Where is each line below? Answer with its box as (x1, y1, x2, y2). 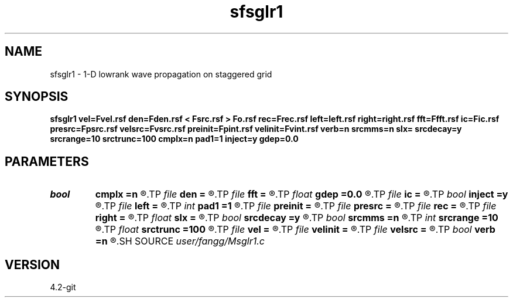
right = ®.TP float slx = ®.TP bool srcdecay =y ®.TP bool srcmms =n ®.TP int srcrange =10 (95, 212, 498, 224)
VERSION (5, 257, 60, 272)
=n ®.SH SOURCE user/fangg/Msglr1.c (95, 235, 265, 247)
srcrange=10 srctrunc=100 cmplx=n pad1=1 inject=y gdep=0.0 (50, 134, 299, 144)
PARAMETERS (5, 154, 89, 169)
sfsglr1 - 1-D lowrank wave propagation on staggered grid (50, 69, 272, 79)
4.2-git (50, 282, 76, 293)
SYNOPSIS (5, 89, 69, 104)
